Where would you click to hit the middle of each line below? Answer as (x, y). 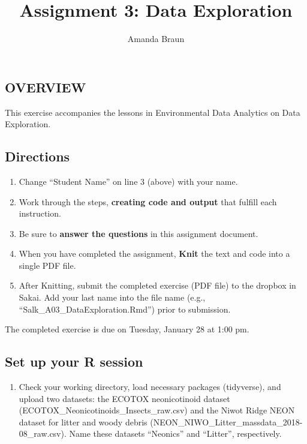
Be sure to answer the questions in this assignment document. (139, 233)
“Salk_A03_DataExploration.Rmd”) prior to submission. (125, 309)
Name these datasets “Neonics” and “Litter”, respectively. (175, 433)
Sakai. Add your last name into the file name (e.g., (112, 297)
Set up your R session (74, 361)
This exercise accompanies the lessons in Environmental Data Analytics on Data (153, 112)
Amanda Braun (156, 39)
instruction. (40, 213)
